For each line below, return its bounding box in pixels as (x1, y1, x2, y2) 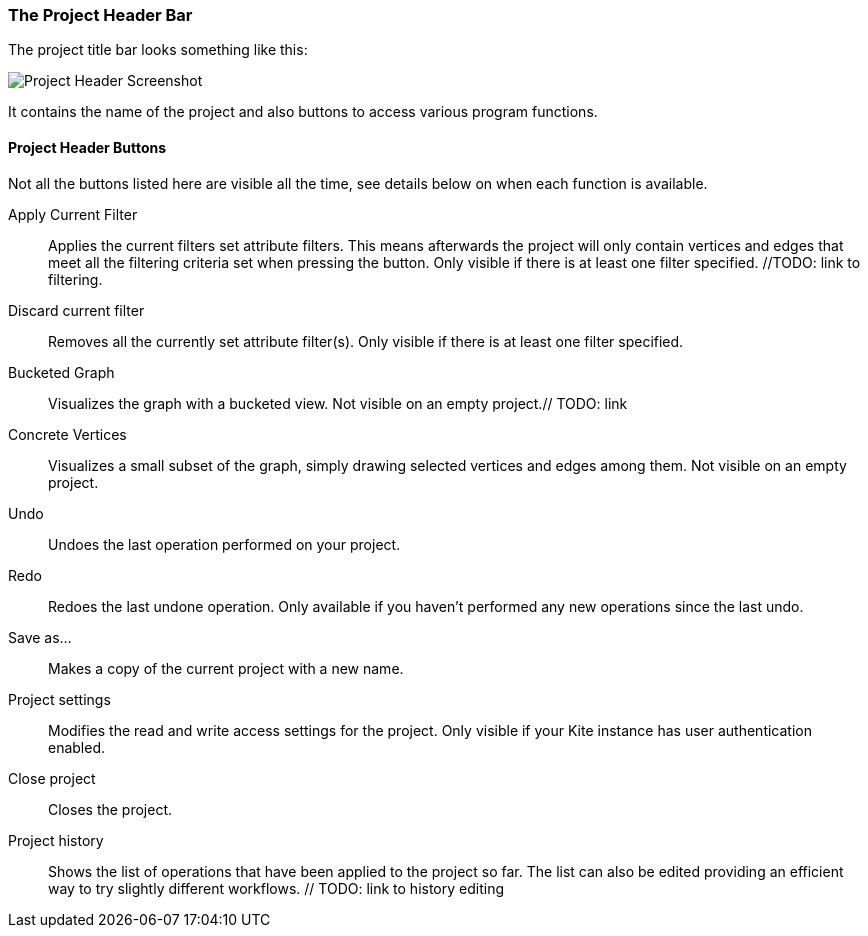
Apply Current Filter (8, 205, 138, 223)
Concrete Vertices (8, 425, 127, 443)
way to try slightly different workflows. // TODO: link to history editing (48, 879, 504, 897)
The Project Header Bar (8, 5, 193, 25)
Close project (8, 769, 96, 787)
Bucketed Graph (8, 363, 115, 381)
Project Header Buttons (8, 138, 167, 156)
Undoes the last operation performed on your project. (48, 535, 401, 553)
